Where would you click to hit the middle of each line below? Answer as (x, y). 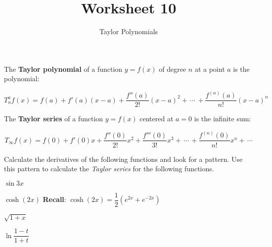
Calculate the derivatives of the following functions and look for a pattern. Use (123, 159)
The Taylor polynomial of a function (63, 69)
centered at (157, 119)
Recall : (54, 199)
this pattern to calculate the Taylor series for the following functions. (109, 169)
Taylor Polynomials (129, 31)
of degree (173, 69)
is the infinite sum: (223, 119)
